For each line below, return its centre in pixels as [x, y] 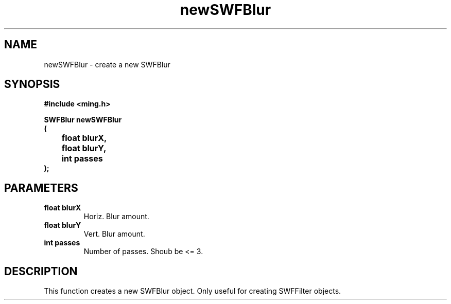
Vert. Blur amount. [114, 234]
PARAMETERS [41, 188]
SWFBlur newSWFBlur [83, 120]
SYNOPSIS [32, 84]
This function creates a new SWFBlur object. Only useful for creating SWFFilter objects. [193, 291]
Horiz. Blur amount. [116, 217]
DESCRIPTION [41, 271]
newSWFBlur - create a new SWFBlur [107, 64]
